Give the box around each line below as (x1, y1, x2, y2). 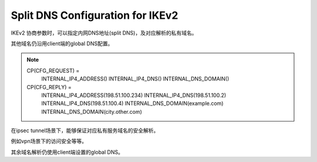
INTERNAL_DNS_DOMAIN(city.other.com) (41, 108, 142, 115)
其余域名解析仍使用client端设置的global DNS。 (11, 148, 123, 156)
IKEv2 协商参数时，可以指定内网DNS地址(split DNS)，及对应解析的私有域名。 (11, 29, 197, 36)
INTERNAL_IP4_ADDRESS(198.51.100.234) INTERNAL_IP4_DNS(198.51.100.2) (41, 92, 227, 99)
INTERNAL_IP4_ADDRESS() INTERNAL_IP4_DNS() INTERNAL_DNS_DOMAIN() (41, 75, 230, 82)
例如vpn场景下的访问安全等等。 (11, 138, 87, 145)
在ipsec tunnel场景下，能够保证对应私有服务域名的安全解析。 (11, 127, 159, 134)
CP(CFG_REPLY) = (26, 83, 72, 90)
